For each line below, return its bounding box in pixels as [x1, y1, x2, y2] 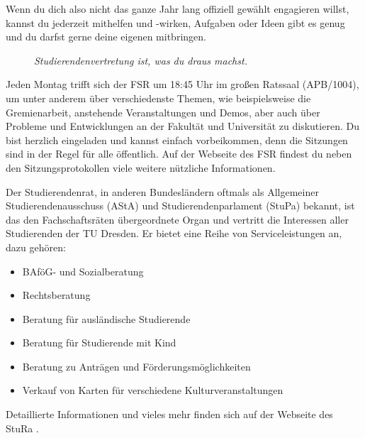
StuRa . [6, 420, 39, 435]
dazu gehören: [6, 239, 66, 254]
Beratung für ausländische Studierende [22, 311, 191, 326]
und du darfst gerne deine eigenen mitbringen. [6, 29, 206, 44]
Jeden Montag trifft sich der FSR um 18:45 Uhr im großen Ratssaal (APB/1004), [6, 77, 359, 92]
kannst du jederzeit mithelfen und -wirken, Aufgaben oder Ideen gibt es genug [6, 15, 345, 30]
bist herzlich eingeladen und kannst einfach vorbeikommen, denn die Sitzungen [6, 132, 348, 147]
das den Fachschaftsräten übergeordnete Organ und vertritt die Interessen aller [6, 212, 349, 226]
